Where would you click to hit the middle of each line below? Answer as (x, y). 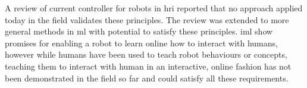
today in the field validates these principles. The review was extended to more (147, 19)
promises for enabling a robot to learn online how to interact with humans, (141, 43)
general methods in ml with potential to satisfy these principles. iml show (139, 31)
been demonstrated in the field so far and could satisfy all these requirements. (147, 78)
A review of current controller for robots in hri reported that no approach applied (154, 8)
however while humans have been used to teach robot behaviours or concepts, (146, 54)
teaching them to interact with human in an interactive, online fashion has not (148, 66)
